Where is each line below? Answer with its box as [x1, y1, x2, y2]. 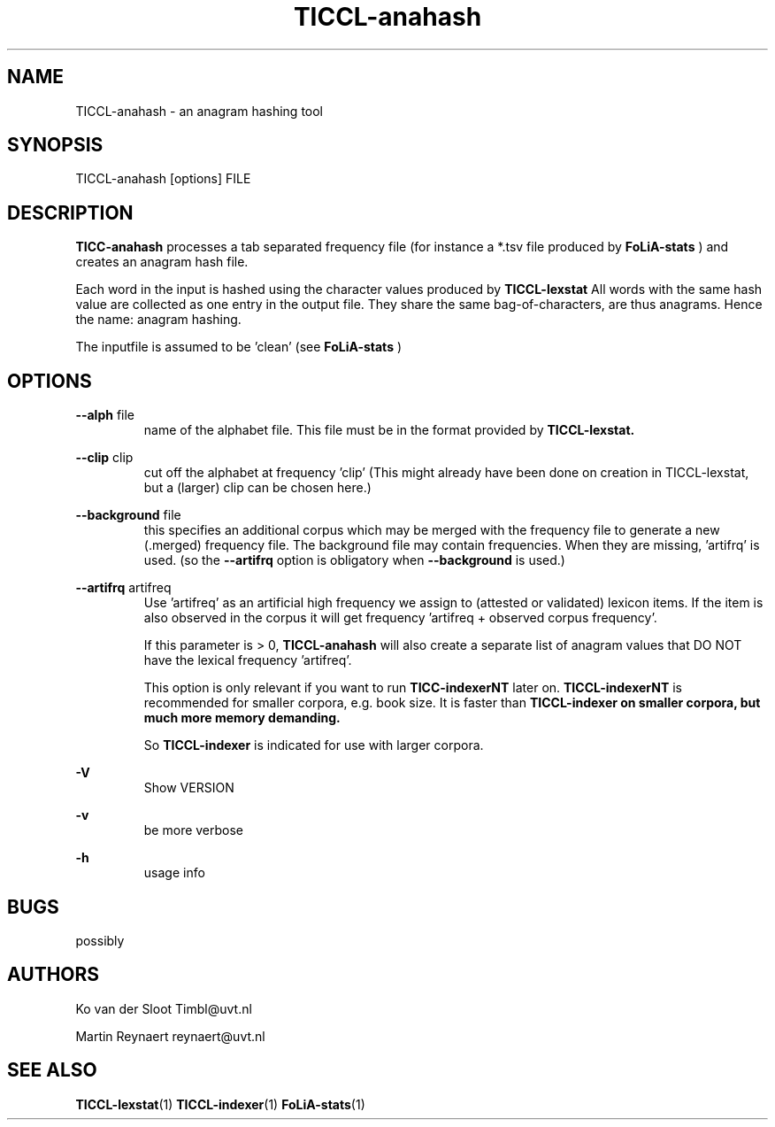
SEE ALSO [7, 1059, 97, 1082]
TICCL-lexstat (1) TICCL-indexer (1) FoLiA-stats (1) [75, 1096, 365, 1112]
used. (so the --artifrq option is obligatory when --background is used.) [143, 552, 565, 568]
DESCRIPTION [7, 201, 134, 224]
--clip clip [75, 450, 134, 466]
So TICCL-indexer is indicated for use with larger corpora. [143, 737, 484, 753]
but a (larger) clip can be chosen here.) [143, 480, 372, 496]
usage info [143, 865, 205, 881]
